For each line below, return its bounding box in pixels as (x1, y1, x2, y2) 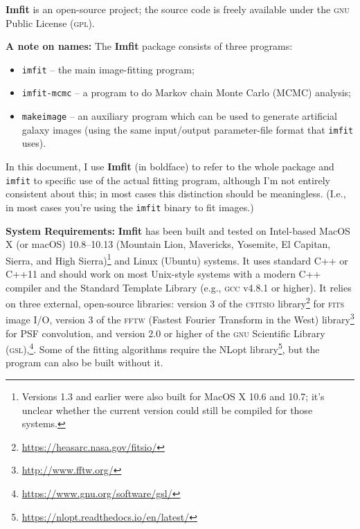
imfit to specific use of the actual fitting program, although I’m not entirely (6, 172, 330, 187)
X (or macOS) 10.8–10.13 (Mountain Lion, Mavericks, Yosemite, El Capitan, (6, 237, 331, 251)
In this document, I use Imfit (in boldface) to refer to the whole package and (6, 159, 334, 173)
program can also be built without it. (6, 355, 163, 370)
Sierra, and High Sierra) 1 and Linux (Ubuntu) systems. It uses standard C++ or (6, 251, 348, 267)
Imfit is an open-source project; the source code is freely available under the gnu (6, 2, 350, 16)
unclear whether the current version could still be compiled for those (21, 402, 313, 417)
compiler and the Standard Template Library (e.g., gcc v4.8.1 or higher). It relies (6, 280, 352, 294)
